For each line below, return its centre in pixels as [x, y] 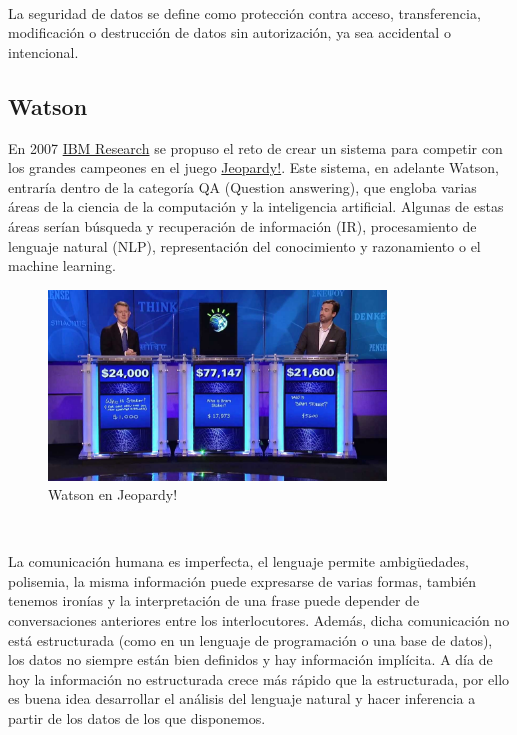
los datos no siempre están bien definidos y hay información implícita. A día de [250, 659]
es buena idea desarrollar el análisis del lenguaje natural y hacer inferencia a [242, 698]
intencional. [43, 51]
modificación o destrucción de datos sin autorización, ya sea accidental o [229, 32]
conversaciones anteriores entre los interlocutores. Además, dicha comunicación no [259, 620]
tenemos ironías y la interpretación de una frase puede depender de [214, 600]
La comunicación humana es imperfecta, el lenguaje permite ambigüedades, [238, 561]
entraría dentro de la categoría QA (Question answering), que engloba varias [242, 186]
